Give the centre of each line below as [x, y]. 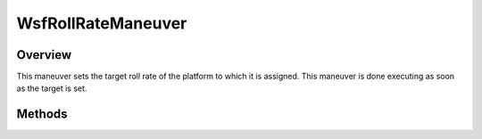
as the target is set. [52, 88]
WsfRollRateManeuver [102, 23]
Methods [42, 114]
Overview [44, 55]
